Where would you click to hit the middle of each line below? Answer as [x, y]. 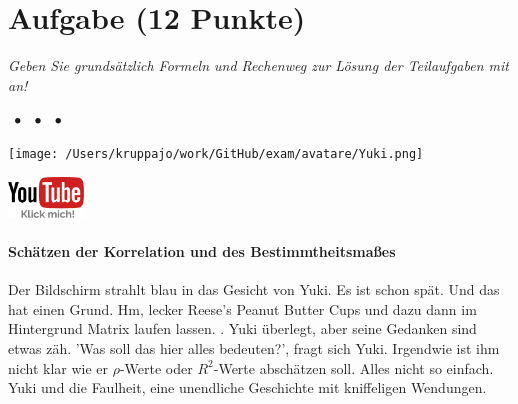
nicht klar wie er [58, 367]
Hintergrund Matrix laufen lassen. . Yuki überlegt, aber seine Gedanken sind [242, 328]
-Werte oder [156, 367]
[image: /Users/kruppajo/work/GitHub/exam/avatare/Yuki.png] [216, 153]
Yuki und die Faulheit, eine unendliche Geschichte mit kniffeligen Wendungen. [247, 387]
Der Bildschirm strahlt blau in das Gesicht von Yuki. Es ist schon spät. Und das [254, 289]
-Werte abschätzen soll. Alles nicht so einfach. [353, 367]
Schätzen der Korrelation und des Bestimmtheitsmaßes [202, 250]
